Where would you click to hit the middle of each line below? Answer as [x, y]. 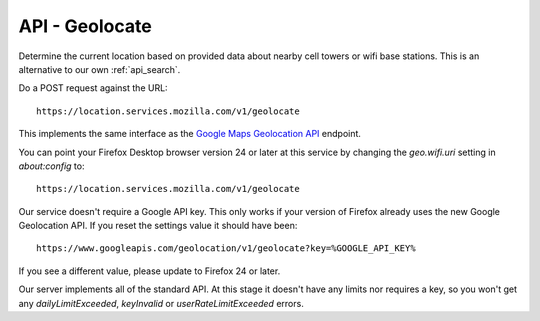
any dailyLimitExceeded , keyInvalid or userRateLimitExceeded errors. [161, 303]
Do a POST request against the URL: [93, 88]
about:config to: [51, 166]
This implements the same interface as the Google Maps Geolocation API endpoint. [190, 134]
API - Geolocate [85, 26]
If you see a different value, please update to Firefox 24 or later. [149, 271]
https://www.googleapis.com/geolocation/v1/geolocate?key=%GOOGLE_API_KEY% [226, 248]
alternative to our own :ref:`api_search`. [99, 69]
